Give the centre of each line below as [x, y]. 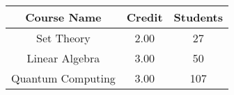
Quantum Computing [63, 78]
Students [198, 17]
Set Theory [63, 38]
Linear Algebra [63, 58]
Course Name [63, 17]
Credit [145, 17]
